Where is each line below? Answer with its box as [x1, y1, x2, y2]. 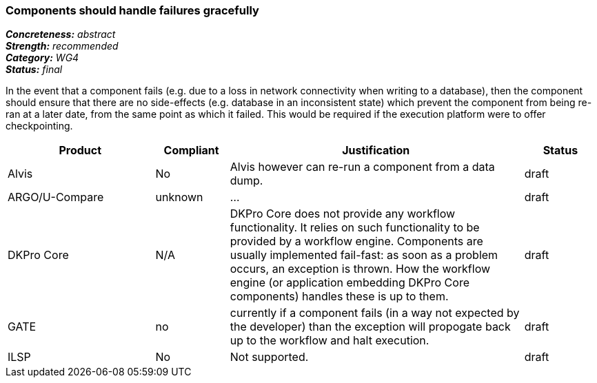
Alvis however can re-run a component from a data [230, 160, 495, 174]
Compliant [163, 143, 219, 158]
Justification [342, 143, 410, 158]
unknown [155, 190, 203, 205]
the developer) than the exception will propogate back [230, 320, 511, 334]
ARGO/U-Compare [8, 190, 104, 205]
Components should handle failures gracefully [6, 3, 259, 17]
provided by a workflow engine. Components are [230, 234, 483, 249]
